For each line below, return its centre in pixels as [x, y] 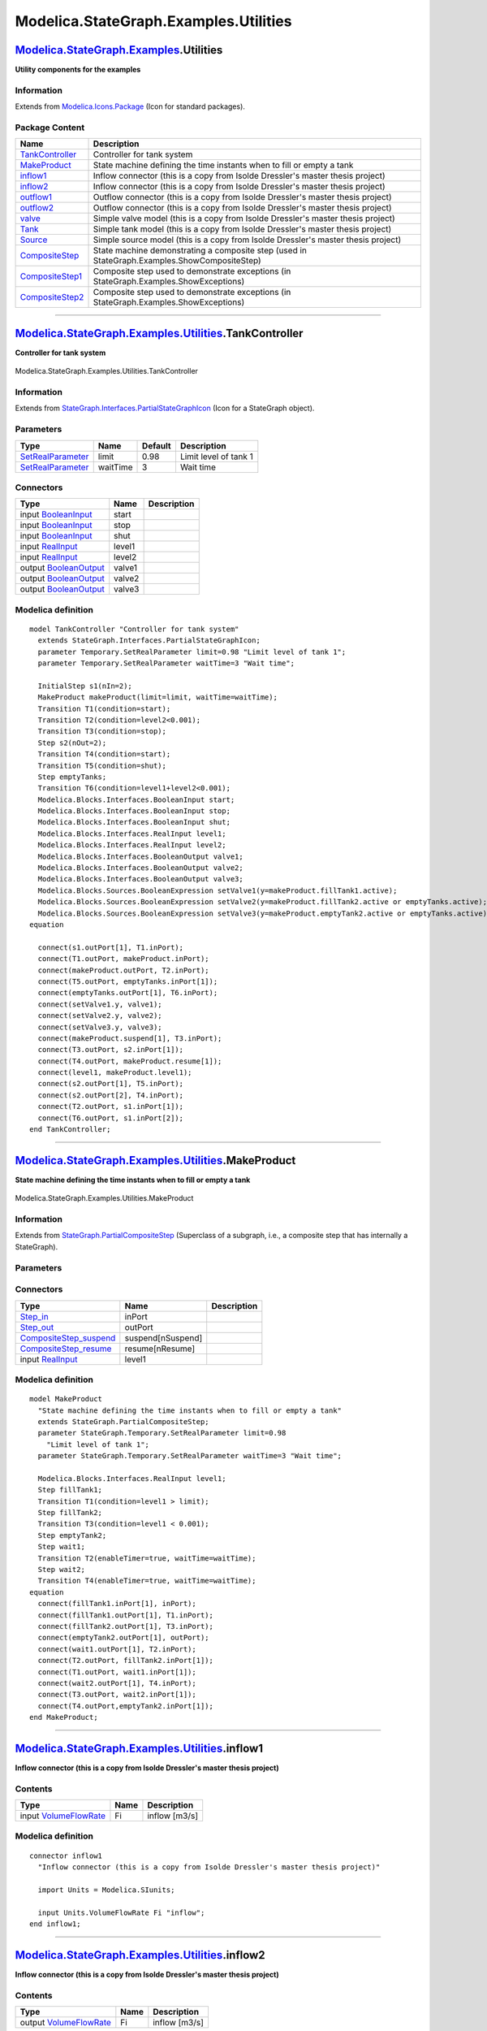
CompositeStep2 [52, 297]
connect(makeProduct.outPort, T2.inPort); [124, 970]
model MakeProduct [66, 1399]
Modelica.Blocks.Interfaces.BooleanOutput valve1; [140, 856]
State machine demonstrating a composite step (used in [200, 250]
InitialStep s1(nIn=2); [85, 686]
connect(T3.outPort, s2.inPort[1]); [111, 1050]
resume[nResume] [160, 1349]
